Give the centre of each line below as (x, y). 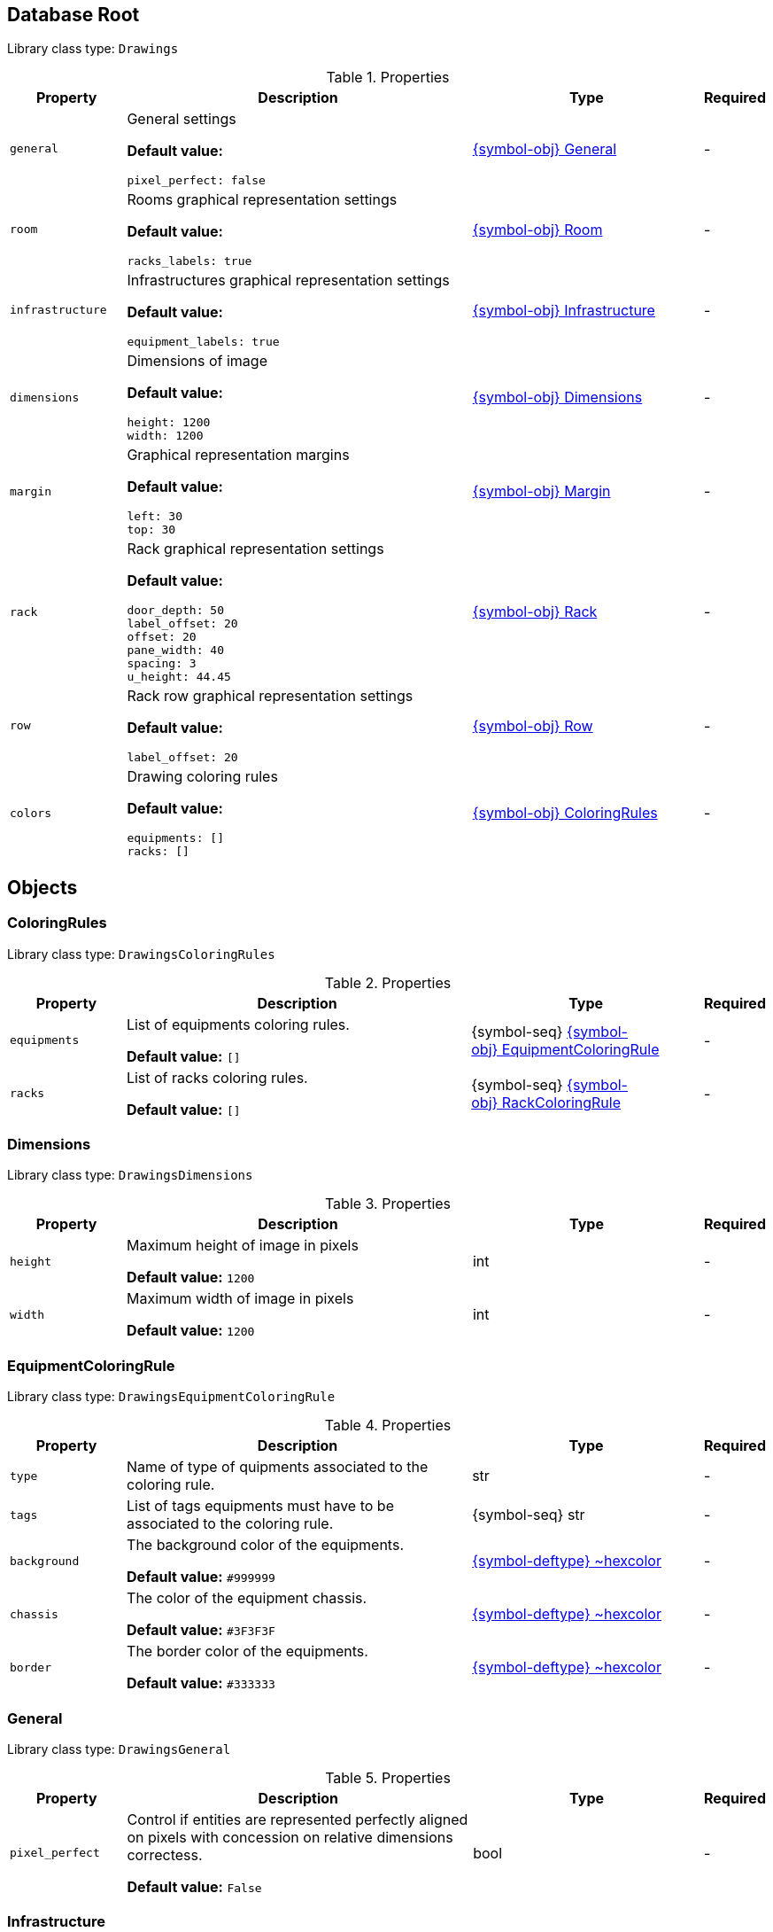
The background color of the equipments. (265, 1545)
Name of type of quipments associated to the (278, 1467)
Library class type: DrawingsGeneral (119, 1749)
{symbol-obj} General (545, 148)
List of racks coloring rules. (217, 1077)
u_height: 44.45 (179, 677)
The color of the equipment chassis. (247, 1598)
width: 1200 (165, 436)
